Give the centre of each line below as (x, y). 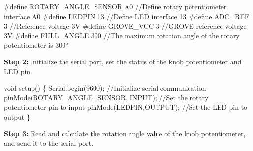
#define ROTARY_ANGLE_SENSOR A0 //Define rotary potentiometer (115, 6)
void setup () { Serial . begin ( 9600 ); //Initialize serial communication (105, 88)
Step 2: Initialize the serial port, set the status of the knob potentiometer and (123, 61)
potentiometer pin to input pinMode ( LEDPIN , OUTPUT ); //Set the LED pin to (126, 107)
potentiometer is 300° (36, 45)
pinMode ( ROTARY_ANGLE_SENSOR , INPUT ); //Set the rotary (106, 97)
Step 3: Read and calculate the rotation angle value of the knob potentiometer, (125, 133)
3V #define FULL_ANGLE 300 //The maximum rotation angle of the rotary (122, 35)
